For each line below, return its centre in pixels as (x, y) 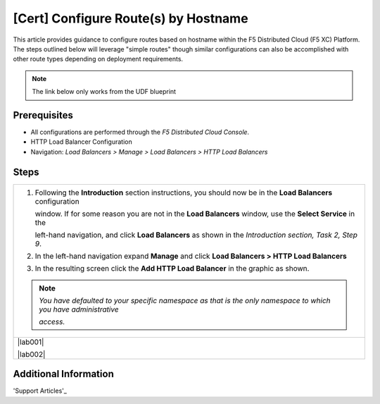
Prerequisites (43, 115)
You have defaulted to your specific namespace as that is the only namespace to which (185, 300)
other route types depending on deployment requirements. (98, 59)
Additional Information (63, 374)
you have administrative (79, 309)
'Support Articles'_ (40, 391)
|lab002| (31, 354)
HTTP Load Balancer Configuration (82, 142)
